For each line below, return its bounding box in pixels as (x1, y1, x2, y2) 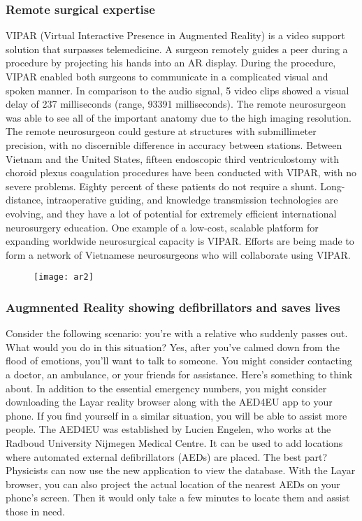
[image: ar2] (34, 272, 94, 283)
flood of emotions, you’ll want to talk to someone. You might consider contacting (6, 353, 352, 368)
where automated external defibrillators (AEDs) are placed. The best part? (6, 449, 328, 464)
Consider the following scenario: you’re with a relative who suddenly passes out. (6, 326, 348, 341)
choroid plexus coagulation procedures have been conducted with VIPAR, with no (6, 165, 356, 180)
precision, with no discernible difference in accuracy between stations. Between (6, 137, 342, 152)
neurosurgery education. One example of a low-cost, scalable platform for (6, 220, 319, 234)
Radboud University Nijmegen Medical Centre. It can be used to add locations (6, 435, 343, 450)
